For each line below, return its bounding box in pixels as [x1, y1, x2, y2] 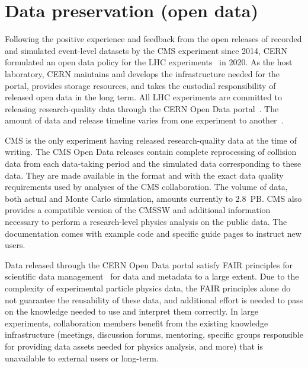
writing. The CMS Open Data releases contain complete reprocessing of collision [5, 145, 297, 158]
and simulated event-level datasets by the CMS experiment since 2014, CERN [5, 44, 288, 56]
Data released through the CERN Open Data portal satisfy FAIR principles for [5, 258, 293, 271]
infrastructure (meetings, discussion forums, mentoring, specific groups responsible [5, 328, 303, 341]
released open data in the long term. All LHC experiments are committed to [5, 91, 282, 103]
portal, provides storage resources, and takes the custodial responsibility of [5, 79, 276, 91]
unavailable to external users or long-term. [5, 351, 159, 364]
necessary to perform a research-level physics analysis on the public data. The [5, 215, 287, 228]
